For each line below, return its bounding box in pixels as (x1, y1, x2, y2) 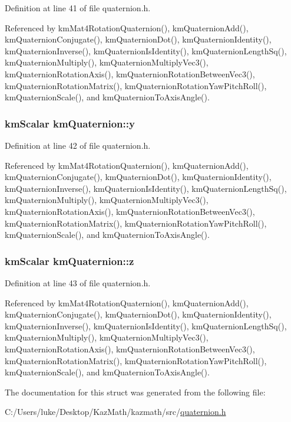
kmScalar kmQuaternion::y (5, 116, 135, 130)
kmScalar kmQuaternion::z (5, 253, 134, 268)
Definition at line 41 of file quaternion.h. (5, 2, 151, 14)
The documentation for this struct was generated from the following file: (5, 385, 266, 398)
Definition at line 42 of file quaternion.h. (5, 139, 151, 151)
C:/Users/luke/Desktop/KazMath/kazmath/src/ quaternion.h (5, 405, 226, 418)
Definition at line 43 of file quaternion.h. (5, 276, 151, 289)
